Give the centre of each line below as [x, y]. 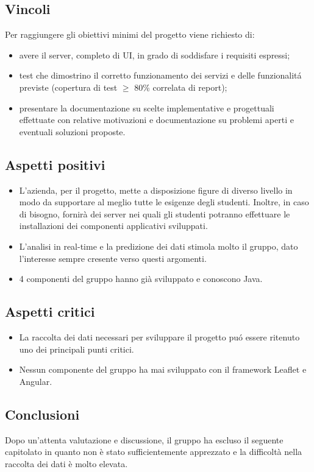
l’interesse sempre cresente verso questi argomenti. [113, 258]
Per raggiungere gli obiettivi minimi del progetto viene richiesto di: [130, 34]
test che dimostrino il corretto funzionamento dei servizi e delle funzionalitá [160, 75]
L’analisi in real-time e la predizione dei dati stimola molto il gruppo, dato [159, 246]
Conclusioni [42, 414]
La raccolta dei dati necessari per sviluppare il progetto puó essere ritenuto [159, 336]
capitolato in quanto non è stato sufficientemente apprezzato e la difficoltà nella [154, 452]
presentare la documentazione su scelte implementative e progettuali [147, 107]
